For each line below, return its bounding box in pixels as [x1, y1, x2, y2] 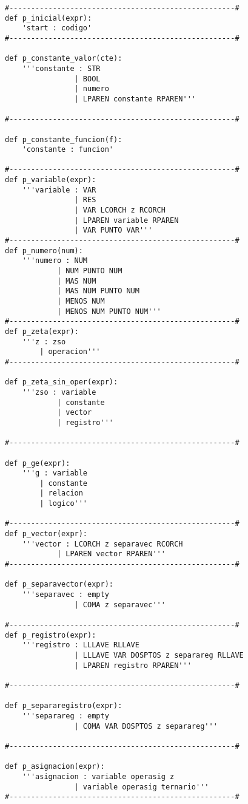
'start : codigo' [22, 24, 92, 33]
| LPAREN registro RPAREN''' [74, 661, 192, 670]
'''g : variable [22, 469, 88, 478]
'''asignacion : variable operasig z [22, 772, 175, 781]
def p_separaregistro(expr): [5, 701, 122, 710]
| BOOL [74, 74, 101, 83]
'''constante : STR [22, 64, 101, 73]
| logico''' [39, 499, 88, 508]
